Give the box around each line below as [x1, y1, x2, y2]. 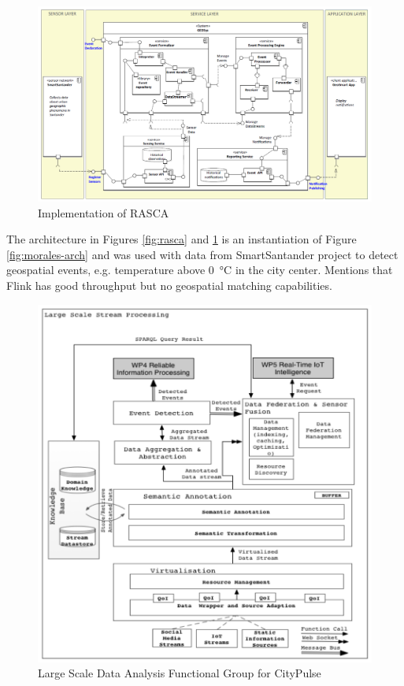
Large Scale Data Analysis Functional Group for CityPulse [38, 665, 321, 681]
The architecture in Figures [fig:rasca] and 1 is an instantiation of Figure [6, 231, 357, 247]
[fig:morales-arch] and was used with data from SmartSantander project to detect [6, 246, 398, 262]
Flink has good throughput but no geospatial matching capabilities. [6, 276, 332, 293]
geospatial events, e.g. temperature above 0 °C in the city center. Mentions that [6, 261, 393, 278]
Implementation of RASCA [38, 204, 169, 221]
